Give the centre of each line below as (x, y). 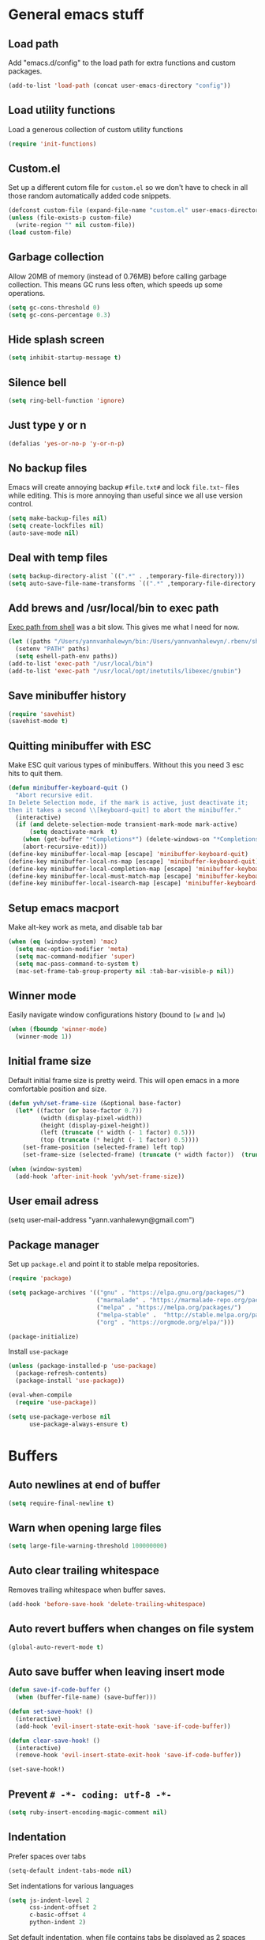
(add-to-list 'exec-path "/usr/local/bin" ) (81, 663)
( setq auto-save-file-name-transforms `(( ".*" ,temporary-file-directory (132, 583)
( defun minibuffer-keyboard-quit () (68, 788)
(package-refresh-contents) (62, 1374)
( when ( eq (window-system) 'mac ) (63, 942)
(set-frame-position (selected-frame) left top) (104, 1148)
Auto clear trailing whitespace (84, 1571)
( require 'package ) (40, 1279)
